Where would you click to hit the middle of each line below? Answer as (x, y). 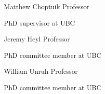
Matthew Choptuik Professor (47, 6)
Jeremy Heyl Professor (37, 39)
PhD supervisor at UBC (39, 22)
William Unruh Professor (41, 71)
